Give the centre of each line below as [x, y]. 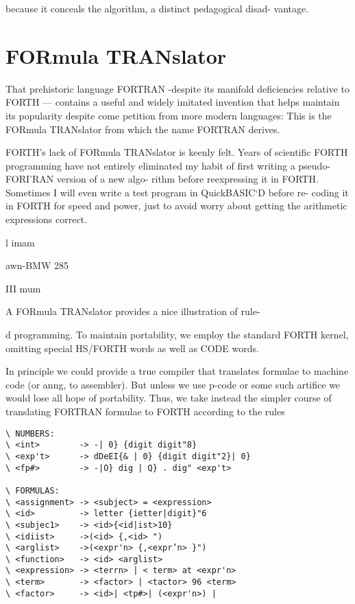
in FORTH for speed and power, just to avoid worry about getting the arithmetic [176, 206]
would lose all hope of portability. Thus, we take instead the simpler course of [169, 398]
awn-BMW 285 [37, 265]
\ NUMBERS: [30, 433]
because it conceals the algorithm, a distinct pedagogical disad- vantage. [157, 8]
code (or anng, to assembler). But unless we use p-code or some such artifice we [173, 384]
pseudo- [315, 165]
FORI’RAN [30, 179]
